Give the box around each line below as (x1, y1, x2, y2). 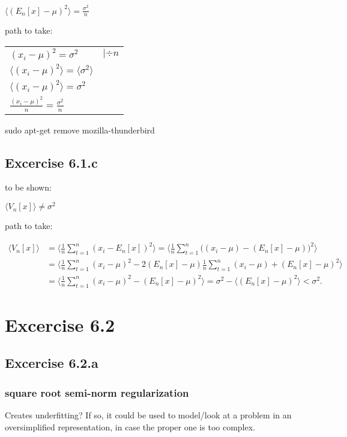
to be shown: (5, 181, 52, 194)
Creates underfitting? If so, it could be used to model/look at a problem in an (5, 409, 292, 421)
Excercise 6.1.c (5, 153, 98, 171)
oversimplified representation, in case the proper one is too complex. (5, 420, 255, 433)
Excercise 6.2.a (5, 353, 98, 372)
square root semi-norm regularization (5, 385, 189, 400)
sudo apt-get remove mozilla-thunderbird (5, 123, 155, 136)
